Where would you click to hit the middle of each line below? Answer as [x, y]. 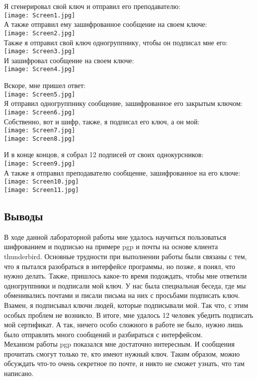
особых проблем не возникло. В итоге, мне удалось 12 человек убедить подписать [129, 315]
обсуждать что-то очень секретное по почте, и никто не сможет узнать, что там [124, 363]
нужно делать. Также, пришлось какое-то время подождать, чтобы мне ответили [126, 276]
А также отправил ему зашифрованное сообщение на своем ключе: [106, 24]
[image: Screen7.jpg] [40, 131]
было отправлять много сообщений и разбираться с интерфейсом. [103, 334]
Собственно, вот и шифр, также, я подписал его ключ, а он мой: [102, 121]
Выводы [24, 216]
